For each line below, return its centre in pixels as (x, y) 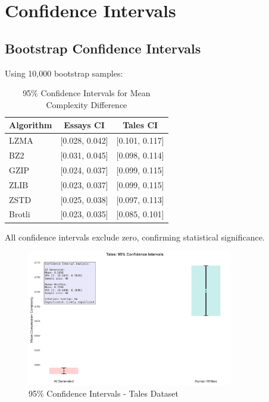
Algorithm (31, 125)
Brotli (20, 214)
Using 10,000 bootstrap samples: (64, 73)
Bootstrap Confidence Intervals (103, 48)
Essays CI (84, 125)
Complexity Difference (87, 104)
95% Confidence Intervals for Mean (87, 93)
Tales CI (140, 125)
